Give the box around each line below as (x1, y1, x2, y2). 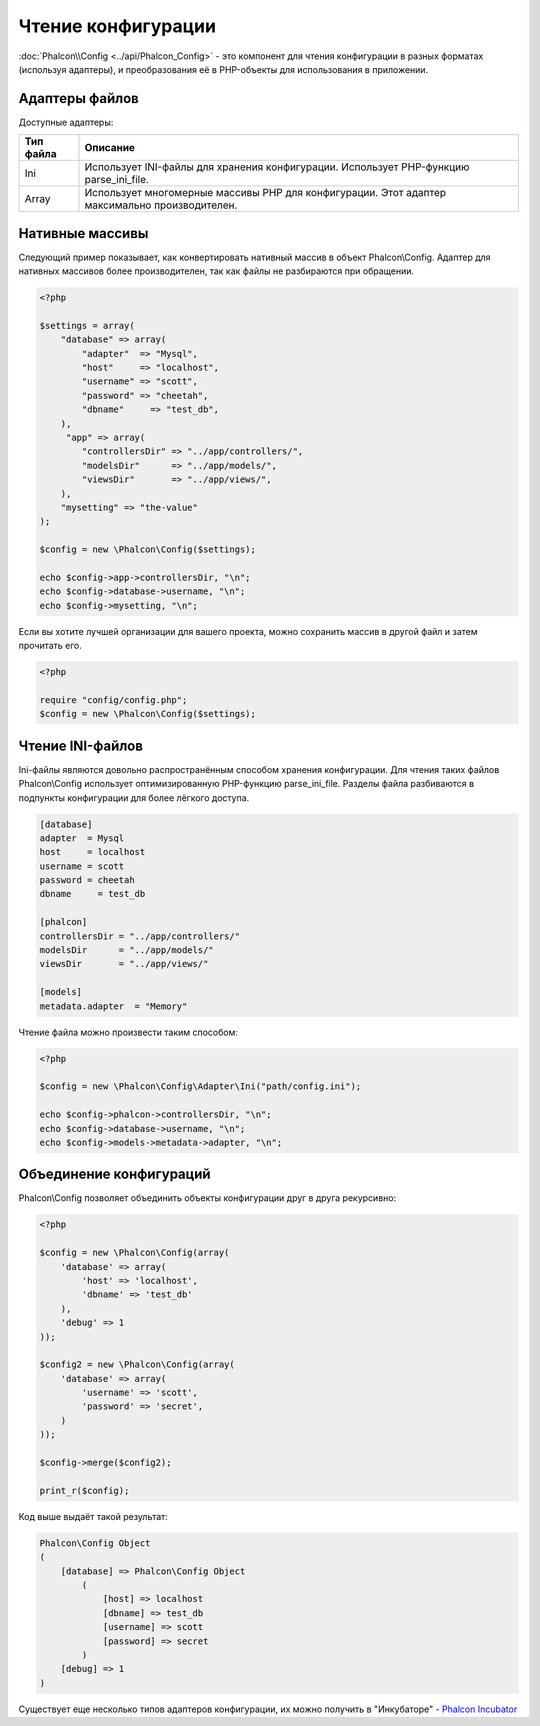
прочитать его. (18, 640, 82, 652)
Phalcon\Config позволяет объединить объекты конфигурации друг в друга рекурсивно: (18, 1192, 397, 1204)
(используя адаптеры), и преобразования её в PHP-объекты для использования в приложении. (18, 63, 429, 75)
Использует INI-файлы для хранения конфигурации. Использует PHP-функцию (84, 160, 470, 174)
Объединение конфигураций (18, 1166, 211, 1183)
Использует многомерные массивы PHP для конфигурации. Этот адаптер (84, 186, 447, 200)
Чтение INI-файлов (18, 737, 144, 754)
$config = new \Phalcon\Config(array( (39, 1247, 230, 1259)
